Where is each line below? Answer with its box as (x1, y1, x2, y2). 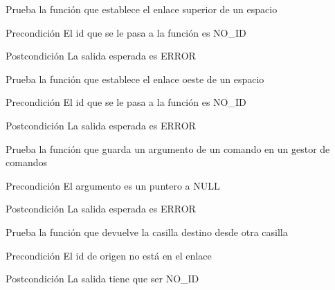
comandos (6, 155, 47, 170)
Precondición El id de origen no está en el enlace (6, 248, 212, 262)
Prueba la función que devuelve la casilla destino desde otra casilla (6, 224, 288, 239)
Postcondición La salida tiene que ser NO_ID (6, 271, 199, 286)
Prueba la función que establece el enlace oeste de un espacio (6, 71, 264, 86)
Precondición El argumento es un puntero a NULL (6, 178, 220, 192)
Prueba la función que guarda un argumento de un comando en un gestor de (6, 141, 330, 156)
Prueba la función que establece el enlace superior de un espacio (6, 2, 278, 16)
